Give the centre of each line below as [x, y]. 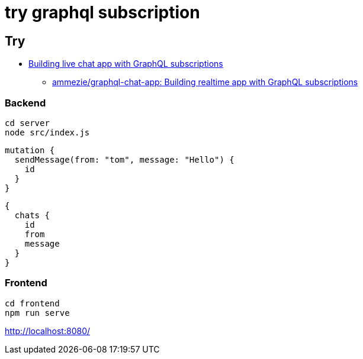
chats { [32, 215]
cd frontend [32, 303]
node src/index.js [47, 132]
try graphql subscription [102, 12]
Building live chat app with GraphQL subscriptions [126, 64]
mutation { [30, 150]
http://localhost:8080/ [48, 331]
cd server [27, 123]
